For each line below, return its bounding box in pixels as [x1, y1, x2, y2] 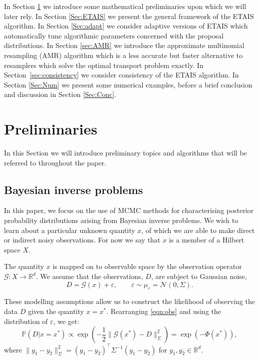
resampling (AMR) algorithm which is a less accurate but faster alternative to [4, 49, 243, 60]
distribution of [4, 315, 48, 326]
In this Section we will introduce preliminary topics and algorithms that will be [4, 147, 247, 158]
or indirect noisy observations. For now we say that [4, 234, 161, 245]
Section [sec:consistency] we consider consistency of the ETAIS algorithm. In [4, 69, 239, 80]
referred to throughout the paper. [4, 157, 106, 167]
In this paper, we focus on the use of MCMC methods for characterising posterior [4, 205, 254, 215]
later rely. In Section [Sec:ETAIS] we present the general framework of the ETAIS [4, 10, 254, 21]
